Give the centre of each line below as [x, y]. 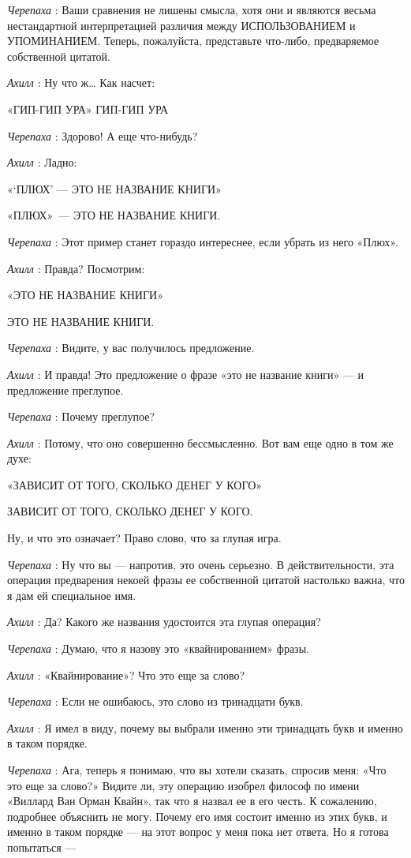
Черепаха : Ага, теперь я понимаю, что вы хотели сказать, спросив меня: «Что [197, 770]
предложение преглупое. [65, 390]
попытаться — [42, 847]
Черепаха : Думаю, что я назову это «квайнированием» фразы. [158, 648]
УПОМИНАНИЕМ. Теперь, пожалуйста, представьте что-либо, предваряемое [193, 41]
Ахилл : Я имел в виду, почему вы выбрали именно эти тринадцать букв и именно [205, 727]
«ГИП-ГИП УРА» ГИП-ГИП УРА [88, 109]
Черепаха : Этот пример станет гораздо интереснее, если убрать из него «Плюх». [203, 241]
